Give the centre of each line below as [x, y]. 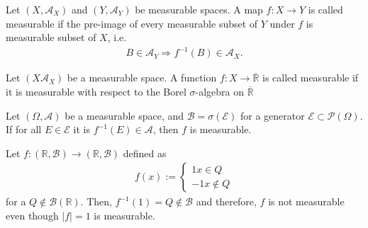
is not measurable [306, 201]
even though [32, 215]
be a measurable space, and [124, 115]
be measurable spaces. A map [199, 9]
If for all [24, 129]
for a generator [273, 115]
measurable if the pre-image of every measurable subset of [132, 23]
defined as [145, 153]
